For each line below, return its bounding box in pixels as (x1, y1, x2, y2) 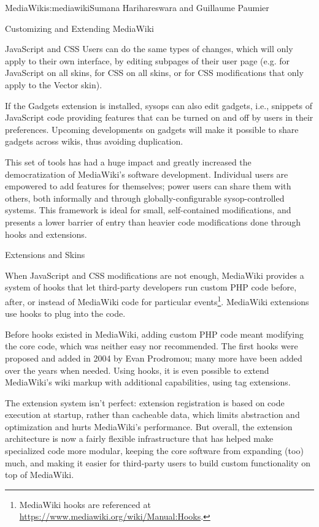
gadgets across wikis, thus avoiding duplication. (5, 135, 183, 148)
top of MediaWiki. (5, 468, 74, 481)
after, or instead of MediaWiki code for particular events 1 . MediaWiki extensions (5, 293, 309, 308)
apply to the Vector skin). (5, 78, 102, 91)
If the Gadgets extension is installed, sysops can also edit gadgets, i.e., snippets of (5, 99, 313, 112)
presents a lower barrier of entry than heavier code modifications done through (5, 215, 301, 228)
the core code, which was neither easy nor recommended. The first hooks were (5, 339, 298, 352)
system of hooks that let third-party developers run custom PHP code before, (5, 281, 297, 294)
